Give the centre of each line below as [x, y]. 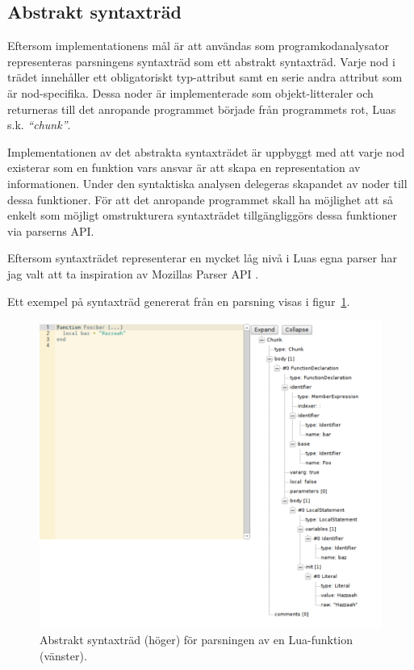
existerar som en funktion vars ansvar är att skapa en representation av [184, 167]
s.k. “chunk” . [39, 125]
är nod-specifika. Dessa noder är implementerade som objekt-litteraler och [190, 92]
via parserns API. [51, 230]
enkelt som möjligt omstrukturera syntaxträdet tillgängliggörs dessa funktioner [202, 215]
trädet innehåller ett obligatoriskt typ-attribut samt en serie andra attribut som [205, 77]
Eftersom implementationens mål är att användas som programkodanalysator [198, 46]
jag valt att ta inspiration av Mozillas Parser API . [133, 273]
